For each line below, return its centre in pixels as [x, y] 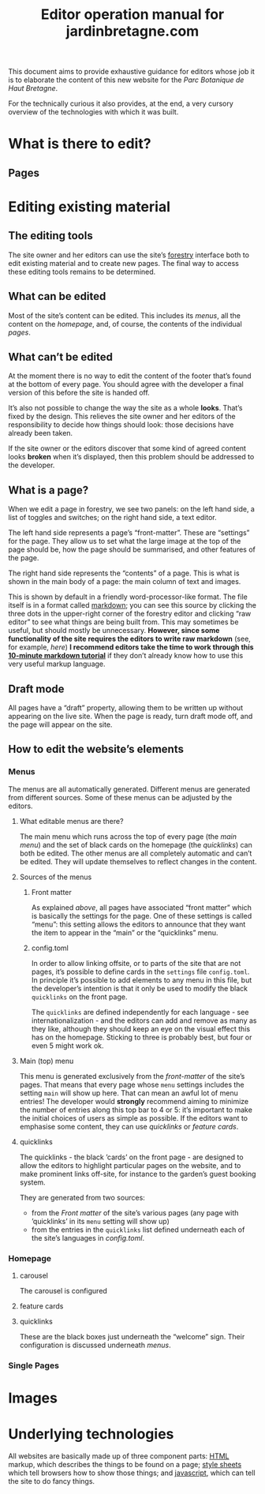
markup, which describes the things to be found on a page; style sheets [125, 1465]
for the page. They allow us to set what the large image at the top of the [125, 541]
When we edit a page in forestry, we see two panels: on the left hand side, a [131, 509]
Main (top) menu [47, 1061]
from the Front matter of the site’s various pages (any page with [135, 1212]
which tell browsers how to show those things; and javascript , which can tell [132, 1473]
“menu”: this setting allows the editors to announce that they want [138, 924]
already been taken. [41, 433]
